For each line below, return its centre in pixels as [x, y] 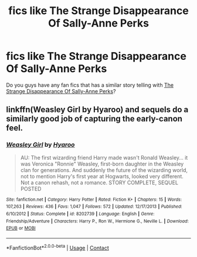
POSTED [31, 188]
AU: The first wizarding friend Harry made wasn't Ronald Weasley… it [104, 157]
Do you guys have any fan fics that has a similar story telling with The [90, 85]
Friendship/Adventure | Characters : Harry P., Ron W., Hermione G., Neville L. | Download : [97, 221]
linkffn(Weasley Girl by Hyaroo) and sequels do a [97, 110]
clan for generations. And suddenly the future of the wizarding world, [104, 170]
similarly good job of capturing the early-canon [94, 119]
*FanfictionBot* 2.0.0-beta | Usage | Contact [58, 247]
